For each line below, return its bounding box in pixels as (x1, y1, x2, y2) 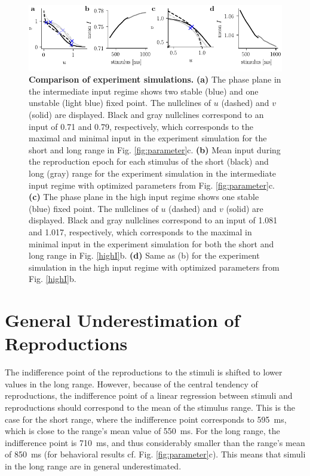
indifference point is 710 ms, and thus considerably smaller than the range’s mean (5, 436, 305, 448)
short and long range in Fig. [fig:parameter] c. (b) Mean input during (29, 143, 281, 156)
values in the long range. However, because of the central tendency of (5, 377, 258, 390)
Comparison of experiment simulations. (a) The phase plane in (29, 73, 281, 86)
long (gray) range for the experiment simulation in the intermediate (29, 166, 277, 179)
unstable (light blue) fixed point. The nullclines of (29, 96, 211, 109)
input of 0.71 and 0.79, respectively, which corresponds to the (29, 120, 254, 132)
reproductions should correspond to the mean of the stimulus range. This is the (5, 401, 296, 413)
